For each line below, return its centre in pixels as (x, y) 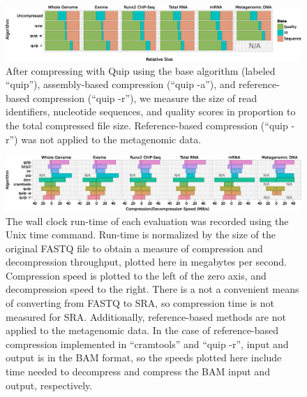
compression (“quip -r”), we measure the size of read (145, 98)
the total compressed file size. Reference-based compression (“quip (147, 125)
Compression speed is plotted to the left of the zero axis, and (136, 275)
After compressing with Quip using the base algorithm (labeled (141, 70)
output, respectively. (49, 385)
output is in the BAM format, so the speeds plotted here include (144, 358)
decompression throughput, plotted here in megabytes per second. (146, 262)
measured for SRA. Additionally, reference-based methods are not (146, 316)
